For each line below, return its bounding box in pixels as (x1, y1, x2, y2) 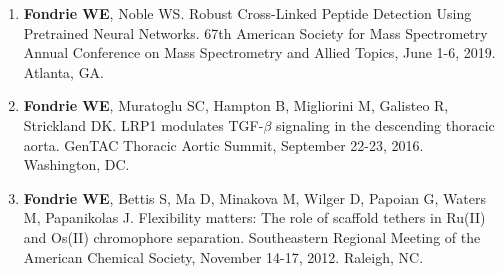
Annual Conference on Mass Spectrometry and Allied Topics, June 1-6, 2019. (23, 42, 496, 63)
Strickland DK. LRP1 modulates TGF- (23, 114, 264, 135)
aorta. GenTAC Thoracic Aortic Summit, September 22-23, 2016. (23, 134, 424, 155)
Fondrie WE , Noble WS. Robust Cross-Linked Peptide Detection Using (23, 3, 472, 23)
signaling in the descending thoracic (276, 114, 495, 135)
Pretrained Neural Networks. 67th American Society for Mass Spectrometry (23, 22, 488, 43)
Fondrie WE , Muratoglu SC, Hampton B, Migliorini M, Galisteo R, (23, 95, 449, 116)
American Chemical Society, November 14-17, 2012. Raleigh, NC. (23, 246, 424, 267)
